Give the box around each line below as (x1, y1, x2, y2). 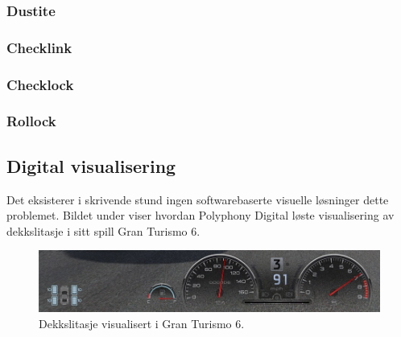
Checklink (6, 37, 72, 57)
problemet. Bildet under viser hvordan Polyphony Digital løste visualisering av (6, 207, 395, 224)
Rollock (6, 111, 56, 131)
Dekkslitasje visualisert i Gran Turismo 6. (39, 314, 245, 331)
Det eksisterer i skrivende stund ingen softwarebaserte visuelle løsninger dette (6, 191, 389, 208)
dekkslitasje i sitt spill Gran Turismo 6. (6, 222, 200, 239)
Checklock (6, 74, 74, 94)
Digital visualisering (6, 153, 176, 178)
